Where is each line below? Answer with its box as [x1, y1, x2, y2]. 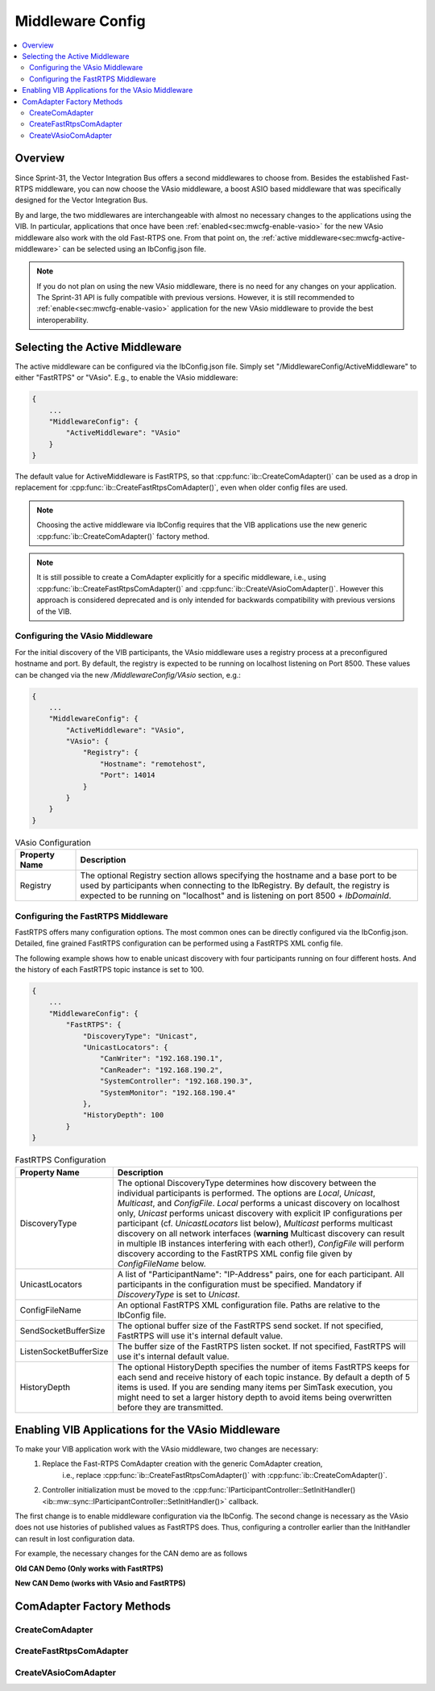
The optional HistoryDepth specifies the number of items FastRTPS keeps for [117, 1361, 410, 1372]
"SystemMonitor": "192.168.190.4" [99, 1088, 237, 1097]
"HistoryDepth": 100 [82, 1110, 164, 1120]
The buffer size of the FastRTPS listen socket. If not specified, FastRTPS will [117, 1340, 406, 1351]
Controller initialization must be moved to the [42, 1485, 191, 1495]
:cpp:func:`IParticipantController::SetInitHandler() [192, 1485, 356, 1495]
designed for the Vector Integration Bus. [14, 195, 148, 205]
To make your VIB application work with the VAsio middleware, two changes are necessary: [14, 1444, 319, 1454]
